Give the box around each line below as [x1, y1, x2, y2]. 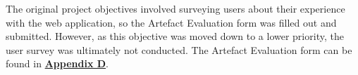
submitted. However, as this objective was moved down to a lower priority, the [6, 29, 344, 43]
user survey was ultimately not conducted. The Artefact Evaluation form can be [6, 42, 352, 57]
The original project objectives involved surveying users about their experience [6, 1, 345, 15]
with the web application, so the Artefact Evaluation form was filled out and [6, 15, 337, 29]
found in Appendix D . [6, 56, 109, 71]
